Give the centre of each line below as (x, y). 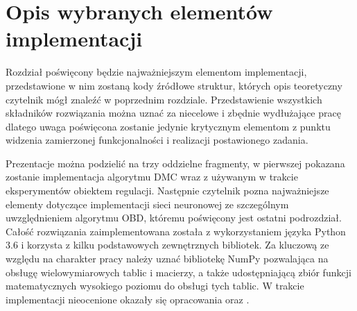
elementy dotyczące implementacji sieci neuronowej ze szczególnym (147, 204)
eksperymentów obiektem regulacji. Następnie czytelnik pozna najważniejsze (167, 191)
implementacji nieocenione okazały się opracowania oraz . (128, 299)
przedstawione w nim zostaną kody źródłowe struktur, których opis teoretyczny (174, 85)
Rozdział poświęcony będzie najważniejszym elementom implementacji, (156, 72)
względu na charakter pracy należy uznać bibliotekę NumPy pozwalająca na (167, 259)
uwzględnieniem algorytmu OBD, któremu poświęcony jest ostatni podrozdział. (174, 218)
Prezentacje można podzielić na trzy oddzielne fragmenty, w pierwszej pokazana (175, 163)
